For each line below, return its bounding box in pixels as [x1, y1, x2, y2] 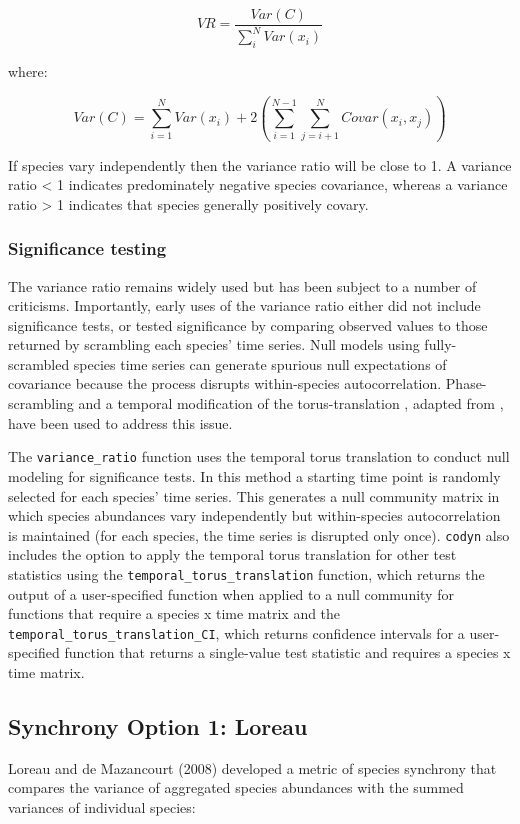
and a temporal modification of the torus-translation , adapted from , [78, 393, 504, 414]
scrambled [8, 353, 70, 374]
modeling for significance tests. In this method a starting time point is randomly [8, 465, 501, 486]
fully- [424, 334, 457, 355]
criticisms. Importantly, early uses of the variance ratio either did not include [8, 295, 481, 316]
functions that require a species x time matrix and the [8, 603, 341, 624]
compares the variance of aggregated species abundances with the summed [8, 777, 464, 798]
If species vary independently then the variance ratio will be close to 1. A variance [8, 154, 512, 175]
